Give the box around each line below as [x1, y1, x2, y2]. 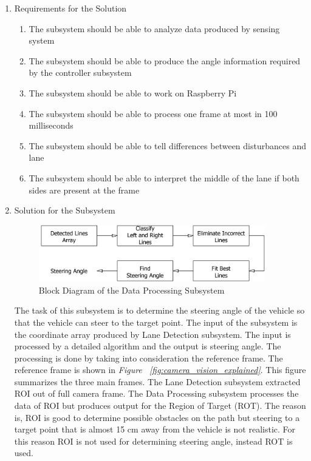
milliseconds [29, 119, 73, 132]
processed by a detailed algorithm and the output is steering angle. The [14, 340, 281, 352]
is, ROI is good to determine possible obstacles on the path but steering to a [14, 411, 300, 423]
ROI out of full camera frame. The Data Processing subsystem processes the [14, 387, 299, 400]
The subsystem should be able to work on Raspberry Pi [29, 86, 237, 99]
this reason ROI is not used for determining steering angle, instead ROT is [14, 434, 293, 447]
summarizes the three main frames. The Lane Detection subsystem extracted [14, 375, 301, 388]
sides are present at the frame [29, 183, 140, 196]
